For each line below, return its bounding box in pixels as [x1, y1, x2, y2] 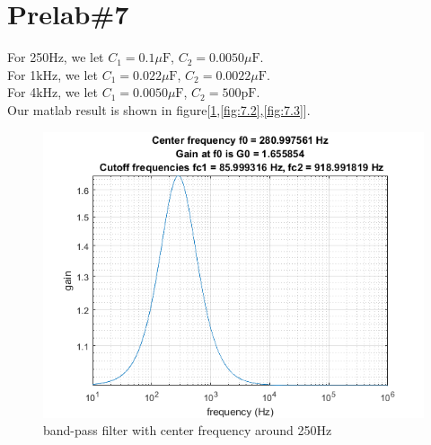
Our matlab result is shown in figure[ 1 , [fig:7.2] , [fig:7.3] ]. [7, 100, 311, 119]
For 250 [7, 48, 49, 67]
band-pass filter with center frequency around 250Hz [43, 421, 332, 440]
